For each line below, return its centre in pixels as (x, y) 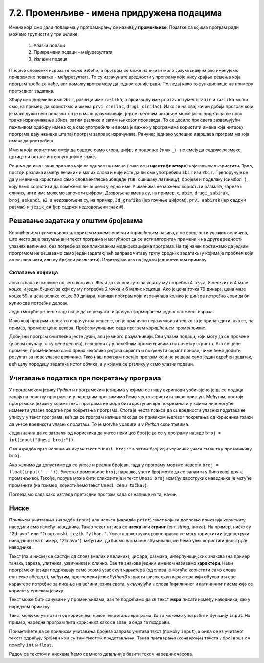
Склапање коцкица (33, 273)
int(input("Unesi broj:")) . (42, 440)
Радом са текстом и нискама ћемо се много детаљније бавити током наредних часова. (101, 654)
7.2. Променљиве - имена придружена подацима (116, 13)
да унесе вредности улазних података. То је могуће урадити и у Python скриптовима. (99, 424)
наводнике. (21, 547)
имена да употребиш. (32, 141)
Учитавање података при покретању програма (85, 378)
